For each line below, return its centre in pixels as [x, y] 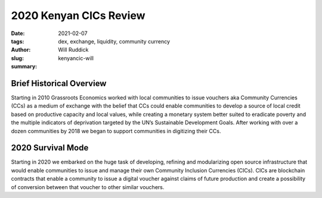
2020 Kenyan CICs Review [78, 15]
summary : [24, 67]
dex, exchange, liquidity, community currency [114, 41]
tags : [18, 41]
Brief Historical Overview [59, 83]
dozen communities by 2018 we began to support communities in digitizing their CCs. [116, 131]
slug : [17, 58]
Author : [21, 50]
